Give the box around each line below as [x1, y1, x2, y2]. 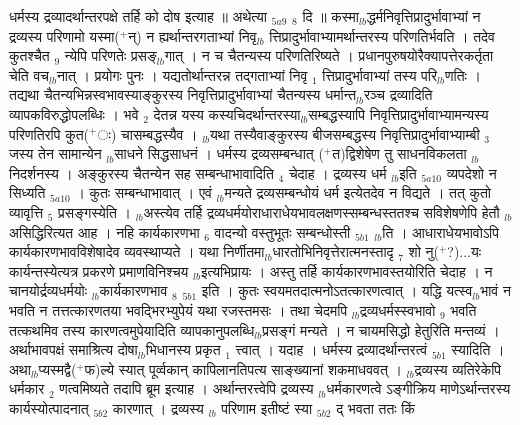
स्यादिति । [451, 339, 505, 360]
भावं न [480, 280, 511, 301]
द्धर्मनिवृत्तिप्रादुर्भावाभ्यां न [366, 6, 481, 26]
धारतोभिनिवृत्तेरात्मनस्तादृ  [272, 241, 399, 262]
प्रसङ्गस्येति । [58, 201, 131, 222]
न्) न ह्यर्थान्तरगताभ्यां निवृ [128, 25, 257, 46]
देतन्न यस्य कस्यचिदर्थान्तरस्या [153, 103, 301, 124]
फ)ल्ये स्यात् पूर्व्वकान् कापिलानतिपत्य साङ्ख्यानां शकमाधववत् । [84, 358, 402, 379]
